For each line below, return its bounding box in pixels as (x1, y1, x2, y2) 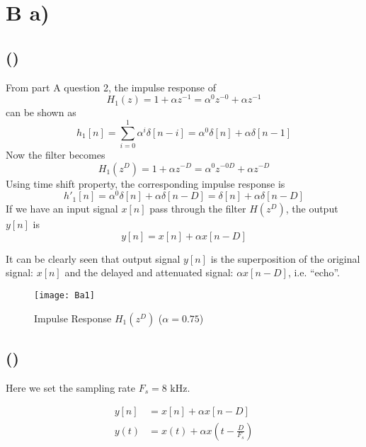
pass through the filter (149, 201, 246, 216)
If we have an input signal (6, 201, 118, 216)
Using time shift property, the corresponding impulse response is (6, 176, 285, 191)
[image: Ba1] (34, 290, 95, 301)
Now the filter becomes (6, 147, 105, 162)
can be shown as (6, 105, 76, 120)
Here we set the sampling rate (6, 380, 135, 395)
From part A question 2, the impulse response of (6, 79, 216, 94)
